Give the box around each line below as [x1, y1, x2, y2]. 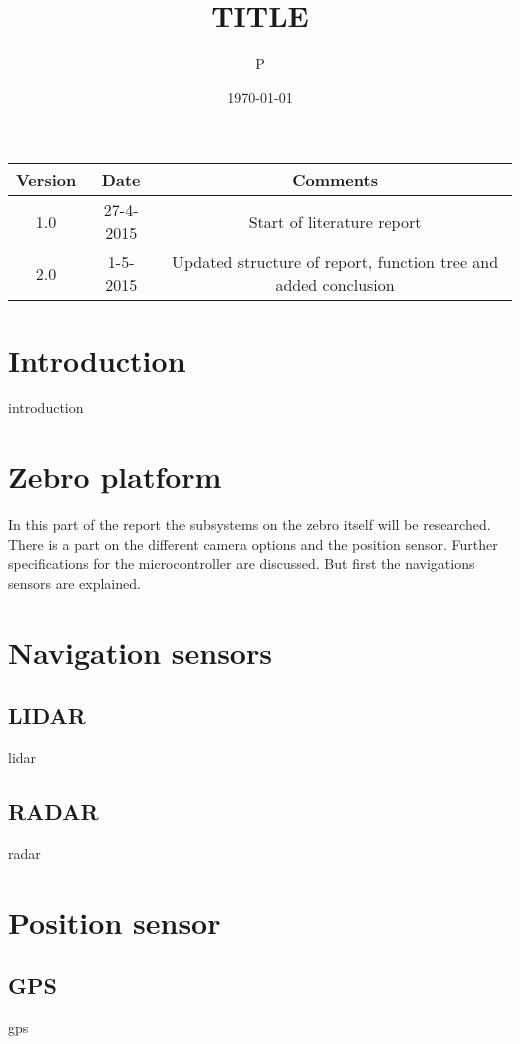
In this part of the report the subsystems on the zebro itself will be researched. [8, 514, 491, 535]
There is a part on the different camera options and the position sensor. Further [8, 533, 498, 554]
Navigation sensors [8, 631, 272, 672]
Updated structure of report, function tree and [172, 250, 499, 274]
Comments [292, 168, 378, 192]
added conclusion [275, 273, 395, 297]
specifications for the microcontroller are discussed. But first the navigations [8, 553, 475, 574]
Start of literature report [248, 209, 422, 233]
